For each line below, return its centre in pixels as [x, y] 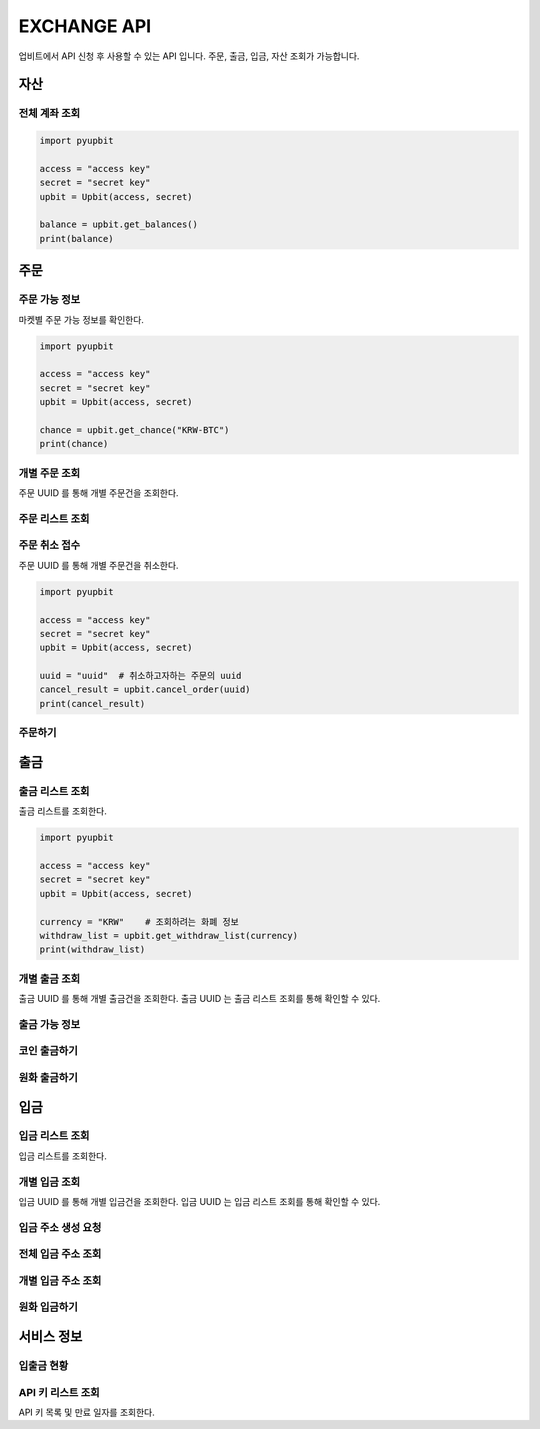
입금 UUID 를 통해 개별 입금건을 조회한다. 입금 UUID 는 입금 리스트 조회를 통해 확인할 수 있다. [199, 1201]
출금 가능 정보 [49, 1024]
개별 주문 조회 [49, 473]
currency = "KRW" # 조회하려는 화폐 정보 [139, 921]
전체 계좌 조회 [49, 113]
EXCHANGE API [85, 26]
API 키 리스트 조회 [59, 1392]
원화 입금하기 [48, 1307]
